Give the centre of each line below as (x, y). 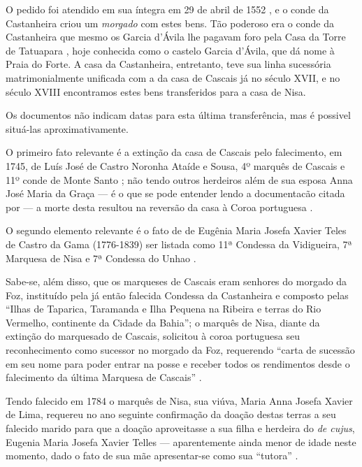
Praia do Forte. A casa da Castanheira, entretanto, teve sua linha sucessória (168, 64)
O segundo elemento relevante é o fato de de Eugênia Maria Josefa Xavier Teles (176, 230)
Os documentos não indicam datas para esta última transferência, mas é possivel (178, 115)
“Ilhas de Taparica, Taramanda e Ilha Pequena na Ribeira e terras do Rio (164, 309)
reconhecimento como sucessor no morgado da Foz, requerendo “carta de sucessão (180, 350)
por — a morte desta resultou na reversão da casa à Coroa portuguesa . (159, 207)
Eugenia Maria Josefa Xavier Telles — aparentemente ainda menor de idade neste (181, 441)
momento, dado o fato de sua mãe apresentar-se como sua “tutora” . (152, 455)
